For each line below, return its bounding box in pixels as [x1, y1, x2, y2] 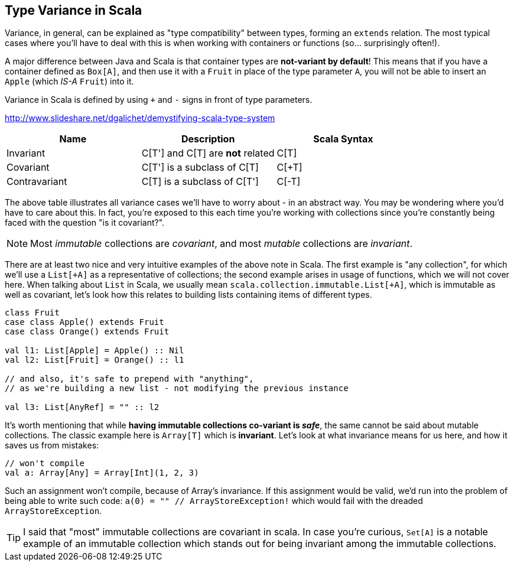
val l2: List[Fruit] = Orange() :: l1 [5, 355, 184, 365]
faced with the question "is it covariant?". [5, 217, 165, 228]
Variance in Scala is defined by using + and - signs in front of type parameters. [5, 95, 313, 105]
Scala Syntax [313, 133, 373, 145]
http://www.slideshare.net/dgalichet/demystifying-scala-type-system [5, 113, 275, 123]
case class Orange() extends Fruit [5, 327, 170, 337]
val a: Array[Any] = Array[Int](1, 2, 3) [5, 468, 199, 478]
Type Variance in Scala [5, 3, 142, 18]
